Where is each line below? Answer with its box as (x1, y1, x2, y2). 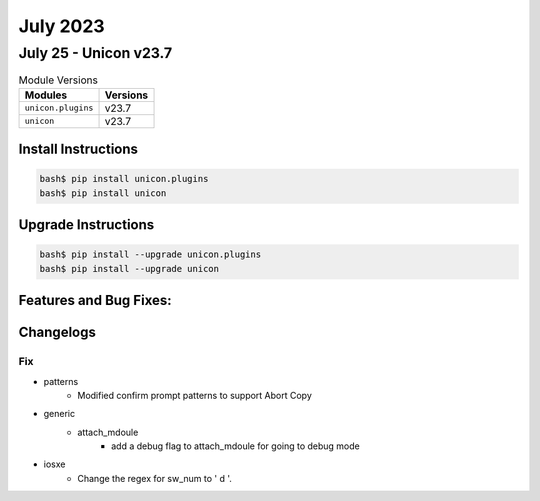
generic (43, 408, 75, 420)
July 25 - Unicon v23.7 (18, 44, 173, 62)
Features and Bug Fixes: (18, 292, 172, 309)
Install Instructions (18, 141, 139, 158)
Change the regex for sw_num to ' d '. (77, 472, 232, 484)
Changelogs (18, 324, 97, 341)
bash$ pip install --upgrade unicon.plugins (39, 249, 262, 260)
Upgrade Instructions (18, 216, 155, 234)
